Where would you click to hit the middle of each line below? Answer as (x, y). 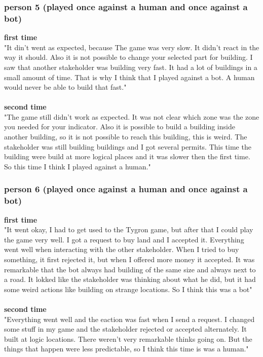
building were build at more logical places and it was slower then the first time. (127, 156)
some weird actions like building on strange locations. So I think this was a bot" (128, 289)
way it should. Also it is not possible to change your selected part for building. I (128, 57)
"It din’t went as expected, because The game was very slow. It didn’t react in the (132, 47)
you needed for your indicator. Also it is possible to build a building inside (120, 127)
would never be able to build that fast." (65, 87)
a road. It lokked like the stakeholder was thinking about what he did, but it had (130, 279)
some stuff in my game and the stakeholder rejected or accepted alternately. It (126, 329)
